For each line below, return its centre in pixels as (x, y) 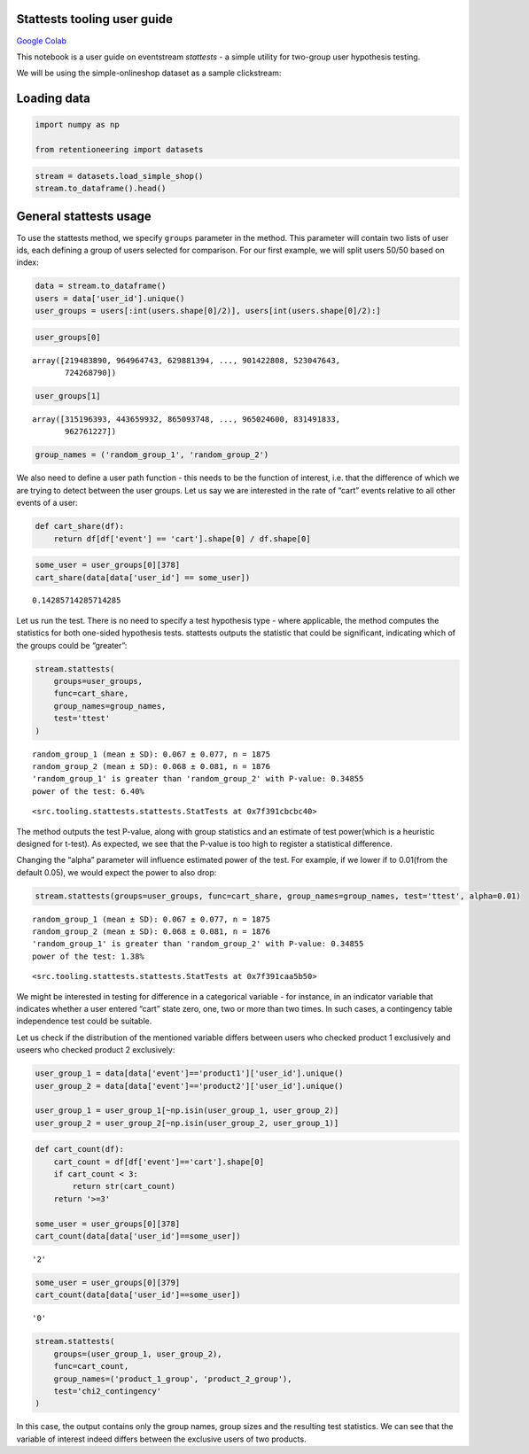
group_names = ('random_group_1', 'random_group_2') (152, 455)
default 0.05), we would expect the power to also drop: (117, 872)
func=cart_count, (91, 1366)
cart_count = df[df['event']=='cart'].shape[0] (159, 1162)
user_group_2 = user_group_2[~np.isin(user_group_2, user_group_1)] (187, 1123)
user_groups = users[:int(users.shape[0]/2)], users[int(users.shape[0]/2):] (208, 311)
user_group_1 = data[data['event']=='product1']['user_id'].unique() (189, 1073)
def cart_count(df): (79, 1149)
